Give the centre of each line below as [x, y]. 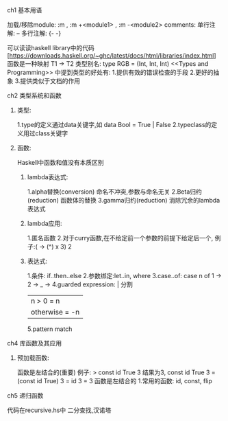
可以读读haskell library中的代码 [51, 48]
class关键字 [52, 133]
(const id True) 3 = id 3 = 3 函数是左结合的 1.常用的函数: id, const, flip [114, 381]
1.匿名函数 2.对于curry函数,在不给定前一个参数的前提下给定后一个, [120, 238]
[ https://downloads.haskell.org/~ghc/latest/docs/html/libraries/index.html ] [112, 56]
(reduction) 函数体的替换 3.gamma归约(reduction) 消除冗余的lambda [124, 200]
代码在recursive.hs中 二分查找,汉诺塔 [59, 410]
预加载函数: [33, 358]
